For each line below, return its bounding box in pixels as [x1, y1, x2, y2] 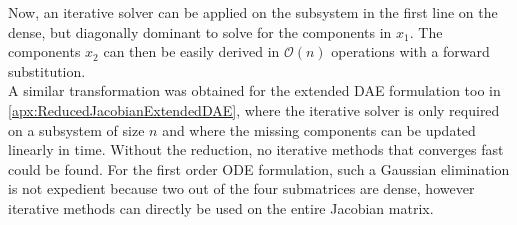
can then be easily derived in [103, 41, 280, 62]
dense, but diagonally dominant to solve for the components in [8, 21, 392, 42]
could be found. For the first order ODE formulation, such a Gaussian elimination [8, 158, 510, 179]
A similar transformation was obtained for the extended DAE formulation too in [8, 80, 501, 101]
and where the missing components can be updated [162, 119, 476, 140]
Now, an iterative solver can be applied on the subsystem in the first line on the [8, 2, 498, 22]
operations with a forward [331, 41, 490, 62]
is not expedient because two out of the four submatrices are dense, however [8, 178, 475, 199]
